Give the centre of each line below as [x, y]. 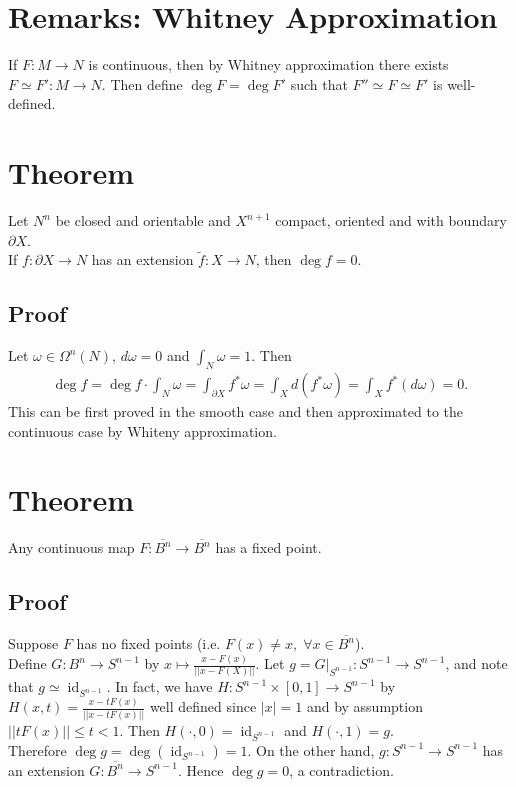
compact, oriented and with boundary [391, 220]
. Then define [142, 83]
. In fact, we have [159, 686]
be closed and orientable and [143, 220]
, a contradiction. [341, 769]
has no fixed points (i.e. [148, 643]
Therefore [37, 749]
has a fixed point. [268, 547]
